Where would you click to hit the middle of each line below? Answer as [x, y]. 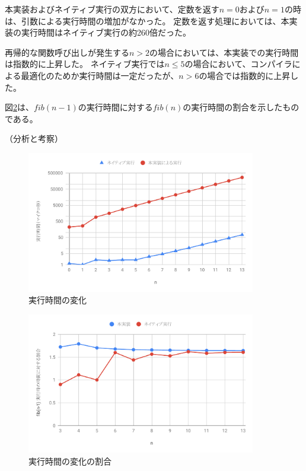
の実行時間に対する [115, 107]
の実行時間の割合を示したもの [241, 107]
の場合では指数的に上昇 [245, 75]
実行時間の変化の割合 [70, 461]
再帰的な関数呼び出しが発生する [67, 52]
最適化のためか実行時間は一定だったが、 [100, 75]
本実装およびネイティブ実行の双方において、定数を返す [112, 9]
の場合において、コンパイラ [238, 64]
